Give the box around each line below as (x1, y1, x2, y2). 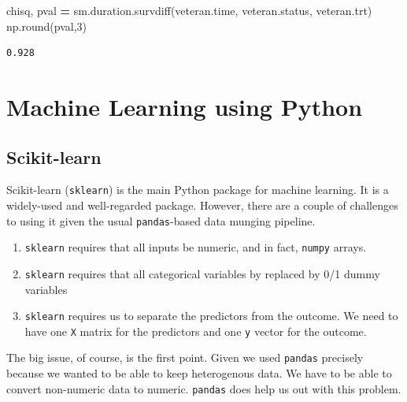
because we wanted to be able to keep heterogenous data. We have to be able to (6, 365, 392, 382)
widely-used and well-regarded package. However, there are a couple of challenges (6, 197, 398, 214)
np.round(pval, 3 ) (6, 17, 87, 34)
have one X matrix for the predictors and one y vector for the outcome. (24, 322, 367, 339)
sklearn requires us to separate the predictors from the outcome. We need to (24, 307, 398, 324)
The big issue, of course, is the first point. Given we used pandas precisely (6, 349, 364, 366)
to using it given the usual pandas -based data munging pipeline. (6, 212, 316, 229)
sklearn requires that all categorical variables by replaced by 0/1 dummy (24, 265, 380, 281)
